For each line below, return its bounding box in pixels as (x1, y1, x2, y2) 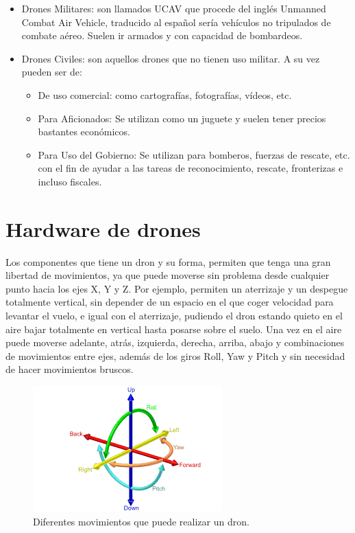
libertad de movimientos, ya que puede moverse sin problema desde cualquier (5, 268, 330, 282)
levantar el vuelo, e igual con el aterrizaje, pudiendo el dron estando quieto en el (5, 308, 343, 323)
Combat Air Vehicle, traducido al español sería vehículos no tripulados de (21, 14, 331, 29)
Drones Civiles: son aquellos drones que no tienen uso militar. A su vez (21, 51, 320, 65)
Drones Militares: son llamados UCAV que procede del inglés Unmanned (21, 1, 326, 15)
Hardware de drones (5, 214, 201, 242)
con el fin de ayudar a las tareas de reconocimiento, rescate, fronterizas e (38, 161, 343, 175)
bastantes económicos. (38, 124, 130, 139)
